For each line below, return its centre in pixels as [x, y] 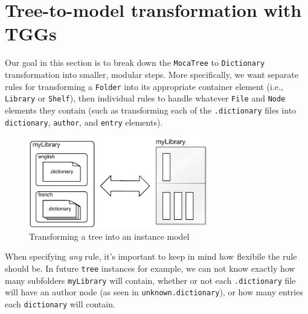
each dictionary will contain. [60, 304]
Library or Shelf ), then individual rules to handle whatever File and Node [145, 98]
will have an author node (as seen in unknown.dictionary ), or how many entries [154, 292]
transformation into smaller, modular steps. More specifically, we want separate [152, 74]
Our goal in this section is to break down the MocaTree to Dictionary [135, 62]
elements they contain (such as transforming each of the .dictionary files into [151, 110]
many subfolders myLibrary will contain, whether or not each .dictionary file [150, 280]
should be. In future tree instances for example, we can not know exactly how [150, 268]
